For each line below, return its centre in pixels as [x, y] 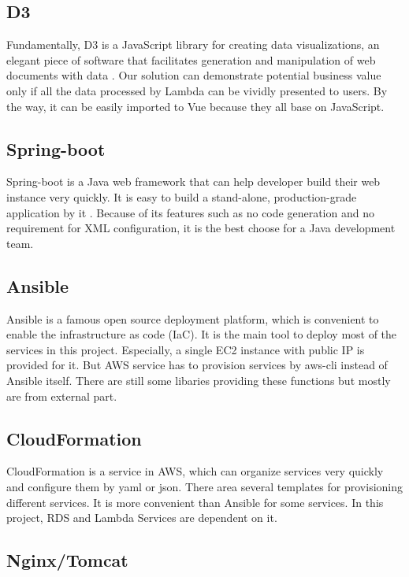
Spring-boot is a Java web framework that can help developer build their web [193, 181]
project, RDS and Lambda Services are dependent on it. [142, 518]
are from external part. [62, 396]
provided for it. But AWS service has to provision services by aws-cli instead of [197, 365]
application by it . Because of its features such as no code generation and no [190, 212]
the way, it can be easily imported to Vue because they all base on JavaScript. [195, 106]
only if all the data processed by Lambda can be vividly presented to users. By [197, 90]
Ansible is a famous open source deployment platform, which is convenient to [193, 318]
